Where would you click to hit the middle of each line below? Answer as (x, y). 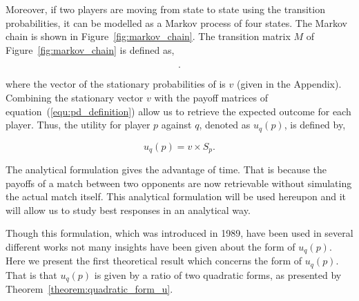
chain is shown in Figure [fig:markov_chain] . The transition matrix (148, 36)
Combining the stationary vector (75, 97)
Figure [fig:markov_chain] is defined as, (90, 49)
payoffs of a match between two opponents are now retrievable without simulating (179, 183)
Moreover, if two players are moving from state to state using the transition (165, 9)
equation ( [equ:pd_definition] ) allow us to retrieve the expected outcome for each (178, 111)
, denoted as (225, 125)
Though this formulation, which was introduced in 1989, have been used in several (179, 233)
